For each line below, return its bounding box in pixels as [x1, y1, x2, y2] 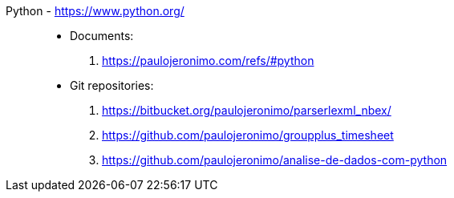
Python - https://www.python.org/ [6, 4, 184, 18]
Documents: [70, 29, 134, 42]
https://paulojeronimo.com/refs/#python [102, 54, 314, 67]
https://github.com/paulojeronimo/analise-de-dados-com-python [102, 153, 448, 167]
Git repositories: [70, 79, 154, 92]
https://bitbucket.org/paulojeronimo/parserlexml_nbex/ [102, 103, 391, 117]
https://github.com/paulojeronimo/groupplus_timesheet [102, 128, 394, 142]
